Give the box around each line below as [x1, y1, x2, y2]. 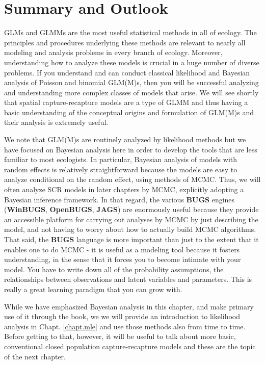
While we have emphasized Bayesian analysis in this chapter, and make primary [4, 301, 254, 311]
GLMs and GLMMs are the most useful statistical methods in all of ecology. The [4, 27, 257, 38]
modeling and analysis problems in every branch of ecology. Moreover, [4, 47, 223, 58]
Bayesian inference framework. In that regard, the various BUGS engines [4, 194, 235, 204]
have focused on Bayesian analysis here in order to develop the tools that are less [4, 144, 257, 154]
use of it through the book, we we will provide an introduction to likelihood [4, 311, 241, 322]
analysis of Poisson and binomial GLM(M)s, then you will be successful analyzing [4, 77, 259, 88]
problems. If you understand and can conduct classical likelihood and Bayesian [4, 67, 250, 77]
